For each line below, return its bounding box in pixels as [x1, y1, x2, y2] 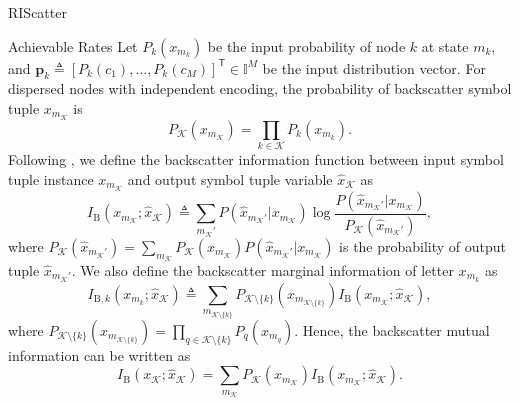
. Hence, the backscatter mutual [294, 319, 490, 340]
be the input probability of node [207, 35, 406, 56]
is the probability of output [339, 235, 507, 256]
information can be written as [8, 344, 191, 365]
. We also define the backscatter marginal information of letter [71, 260, 454, 280]
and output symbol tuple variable [127, 168, 333, 189]
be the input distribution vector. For [262, 57, 486, 78]
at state [421, 35, 469, 56]
